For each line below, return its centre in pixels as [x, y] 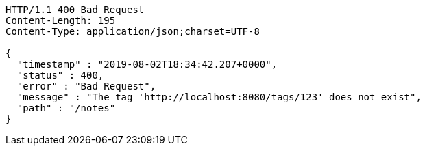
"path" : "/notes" [66, 108]
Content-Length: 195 [61, 20]
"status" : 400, [60, 75]
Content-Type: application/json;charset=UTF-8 [133, 31]
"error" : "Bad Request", [86, 86]
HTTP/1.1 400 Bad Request [75, 10]
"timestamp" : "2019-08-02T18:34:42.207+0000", [147, 64]
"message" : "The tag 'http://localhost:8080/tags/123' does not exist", [219, 97]
